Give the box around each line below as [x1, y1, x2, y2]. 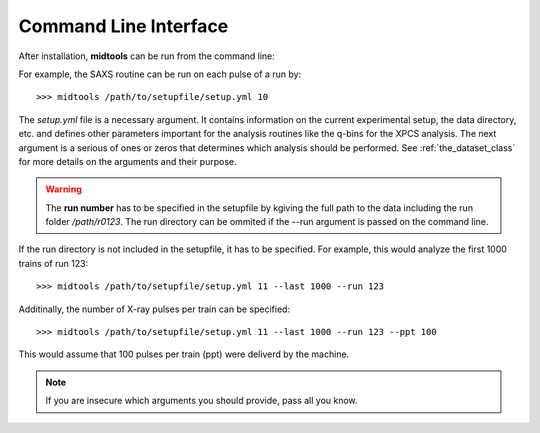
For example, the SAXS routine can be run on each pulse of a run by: [18, 68, 302, 80]
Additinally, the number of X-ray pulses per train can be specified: [18, 303, 290, 315]
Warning [45, 183, 82, 195]
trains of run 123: [18, 257, 89, 269]
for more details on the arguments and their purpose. [18, 155, 237, 167]
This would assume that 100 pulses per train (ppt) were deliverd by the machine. [18, 348, 350, 360]
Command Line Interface [18, 15, 229, 37]
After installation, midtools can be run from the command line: [18, 50, 275, 62]
